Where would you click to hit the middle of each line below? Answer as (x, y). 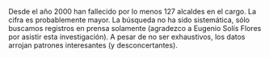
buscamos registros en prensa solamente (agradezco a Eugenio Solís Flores (135, 28)
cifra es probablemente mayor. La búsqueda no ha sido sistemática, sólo (129, 20)
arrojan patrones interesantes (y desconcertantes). (93, 45)
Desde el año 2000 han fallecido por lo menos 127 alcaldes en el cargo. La (132, 12)
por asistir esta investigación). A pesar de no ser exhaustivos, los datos (127, 37)
